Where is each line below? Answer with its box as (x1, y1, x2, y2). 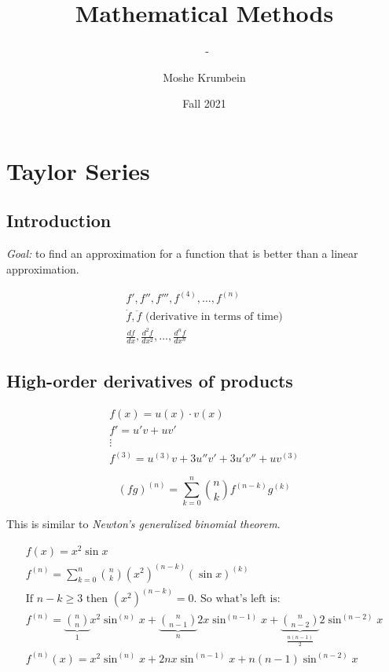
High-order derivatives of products (6, 368, 293, 392)
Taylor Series (6, 154, 150, 186)
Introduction (6, 208, 112, 233)
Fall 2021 (182, 95, 226, 112)
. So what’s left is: (193, 593, 281, 604)
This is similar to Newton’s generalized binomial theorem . (6, 516, 281, 532)
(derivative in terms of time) (145, 311, 283, 323)
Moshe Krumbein (163, 68, 246, 85)
